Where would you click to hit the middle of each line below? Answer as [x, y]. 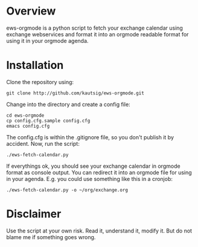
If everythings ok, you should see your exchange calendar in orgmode [93, 166]
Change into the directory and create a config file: [69, 104]
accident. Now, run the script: [43, 143]
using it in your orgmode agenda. [47, 41]
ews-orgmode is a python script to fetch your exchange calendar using [94, 28]
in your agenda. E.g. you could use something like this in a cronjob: [90, 179]
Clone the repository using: [40, 82]
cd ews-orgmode [25, 115]
